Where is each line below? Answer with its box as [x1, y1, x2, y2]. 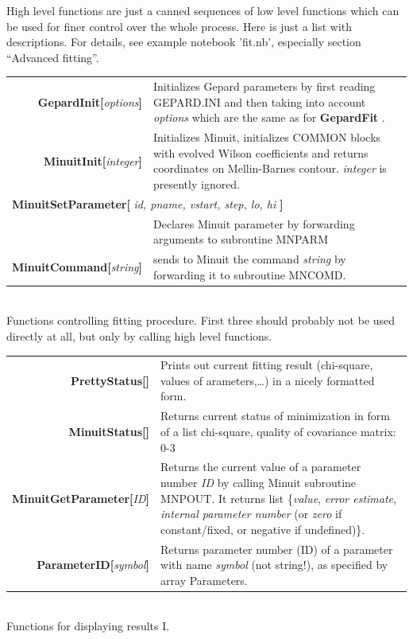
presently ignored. [152, 175, 241, 192]
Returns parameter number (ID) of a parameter [160, 540, 393, 557]
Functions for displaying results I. [6, 618, 170, 634]
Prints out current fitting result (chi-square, [160, 357, 373, 373]
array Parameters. [160, 571, 248, 588]
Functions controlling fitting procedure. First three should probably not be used [6, 312, 396, 329]
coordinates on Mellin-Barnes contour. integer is [152, 160, 387, 177]
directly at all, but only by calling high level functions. [6, 327, 272, 344]
